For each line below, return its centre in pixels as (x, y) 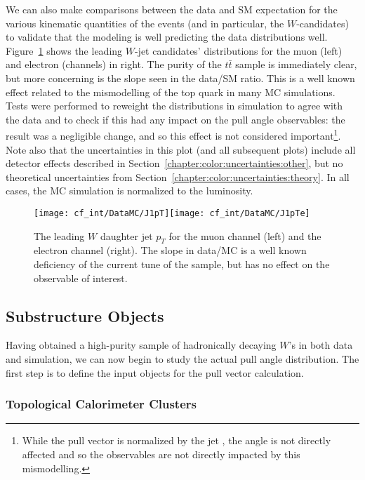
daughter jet (126, 235)
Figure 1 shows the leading (64, 50)
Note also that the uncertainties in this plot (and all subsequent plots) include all (181, 149)
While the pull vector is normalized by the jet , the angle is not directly (177, 440)
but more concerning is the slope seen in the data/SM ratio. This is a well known (180, 78)
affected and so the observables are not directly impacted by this (161, 454)
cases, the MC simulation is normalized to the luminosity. (130, 191)
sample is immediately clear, (296, 64)
